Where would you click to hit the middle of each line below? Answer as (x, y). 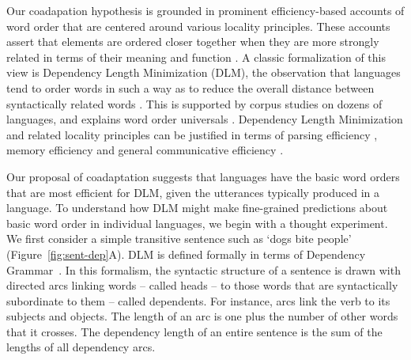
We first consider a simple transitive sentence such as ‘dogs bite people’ (179, 239)
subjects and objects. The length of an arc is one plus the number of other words (202, 316)
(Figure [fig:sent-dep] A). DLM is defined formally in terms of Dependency (186, 254)
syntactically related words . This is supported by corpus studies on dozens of (194, 103)
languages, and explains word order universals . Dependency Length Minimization (205, 119)
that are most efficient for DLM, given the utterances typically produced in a (193, 192)
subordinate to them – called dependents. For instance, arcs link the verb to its (198, 300)
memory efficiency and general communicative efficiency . (145, 150)
